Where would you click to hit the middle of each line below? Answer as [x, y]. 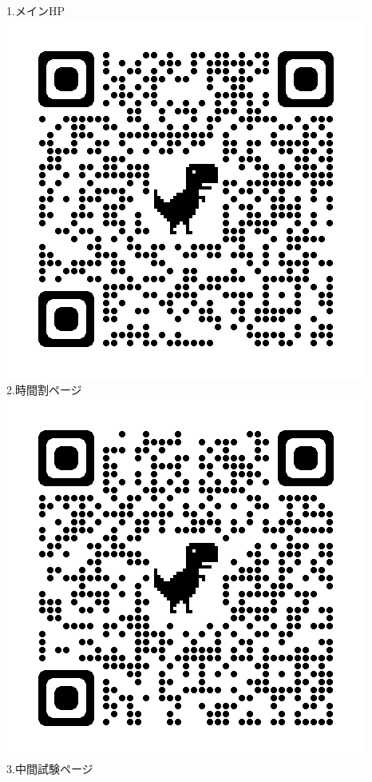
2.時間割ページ [44, 390]
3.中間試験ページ [50, 769]
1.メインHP [36, 10]
